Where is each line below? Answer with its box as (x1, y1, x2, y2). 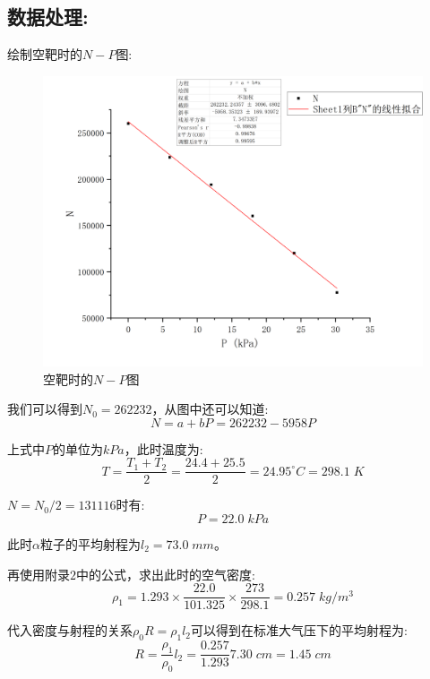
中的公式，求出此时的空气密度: (76, 564, 255, 583)
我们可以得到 (7, 400, 82, 418)
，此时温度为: (124, 439, 203, 458)
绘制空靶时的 (7, 45, 82, 64)
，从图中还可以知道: (151, 400, 269, 418)
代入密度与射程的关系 (7, 621, 133, 640)
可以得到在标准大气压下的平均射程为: (191, 621, 408, 640)
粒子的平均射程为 (39, 535, 141, 554)
